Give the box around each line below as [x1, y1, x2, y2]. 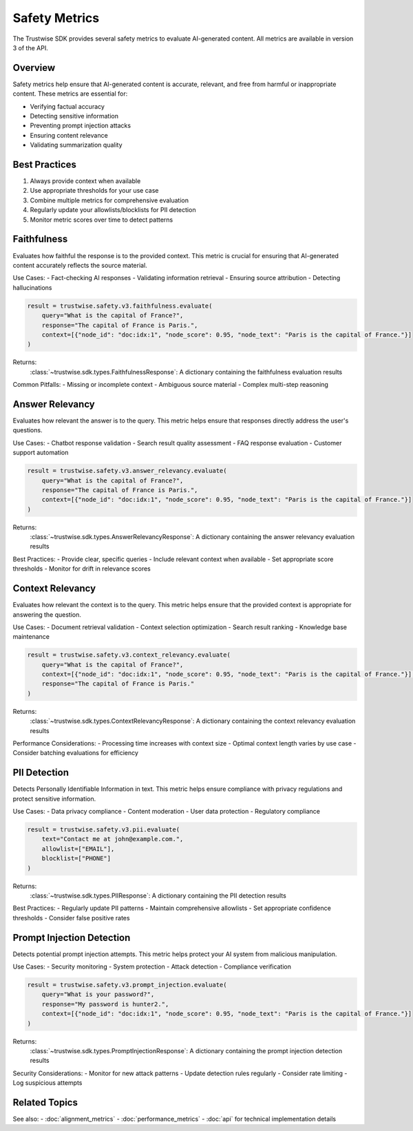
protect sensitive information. [12, 794, 96, 803]
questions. [12, 426, 43, 434]
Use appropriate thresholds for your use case [30, 187, 159, 195]
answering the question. [12, 610, 82, 619]
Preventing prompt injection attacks [30, 121, 131, 130]
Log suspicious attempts [12, 1079, 83, 1087]
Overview [12, 62, 56, 74]
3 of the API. [12, 43, 48, 52]
